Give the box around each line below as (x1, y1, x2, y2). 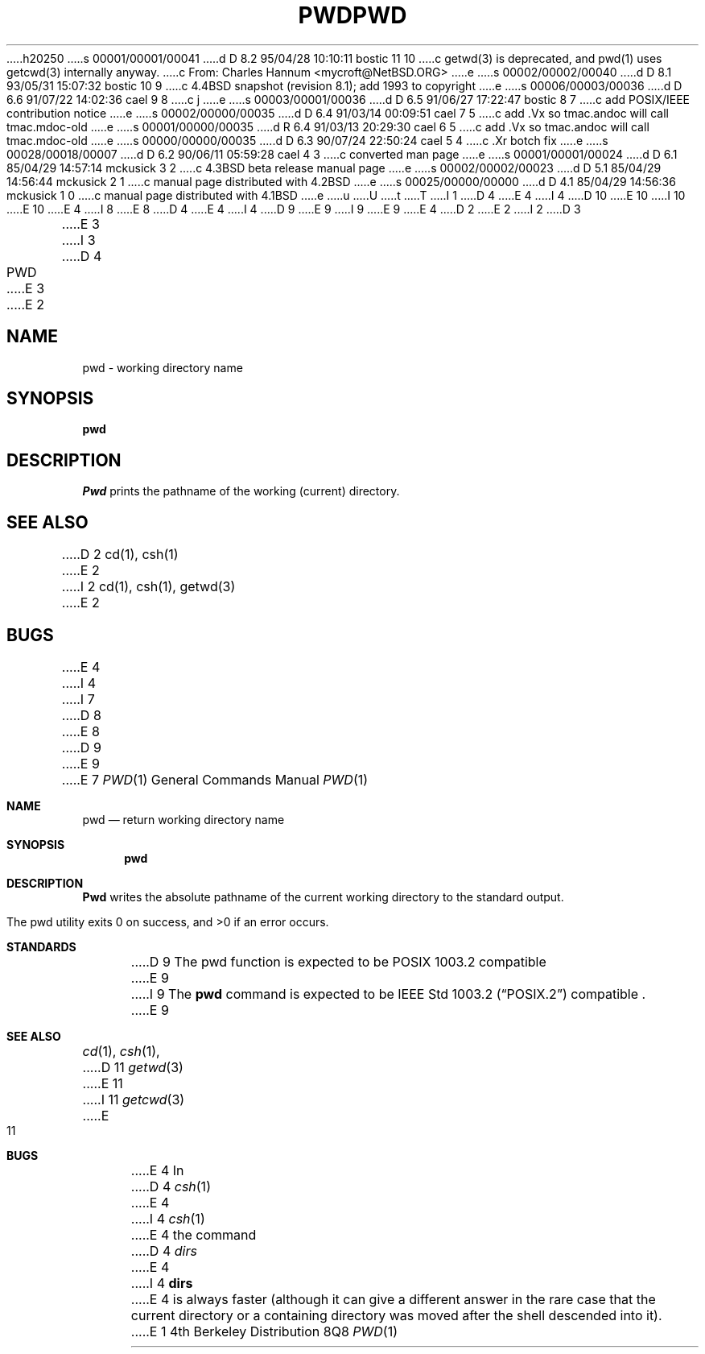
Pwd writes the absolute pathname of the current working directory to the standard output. (82, 889, 564, 904)
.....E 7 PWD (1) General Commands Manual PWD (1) (61, 771, 369, 788)
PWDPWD (298, 2, 407, 29)
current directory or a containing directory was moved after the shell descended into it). (130, 1306, 662, 1323)
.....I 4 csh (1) (130, 1210, 205, 1227)
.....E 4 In (130, 1161, 184, 1178)
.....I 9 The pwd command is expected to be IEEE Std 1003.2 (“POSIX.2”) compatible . (130, 985, 646, 1002)
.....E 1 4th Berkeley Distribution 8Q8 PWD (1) (130, 1323, 398, 1340)
